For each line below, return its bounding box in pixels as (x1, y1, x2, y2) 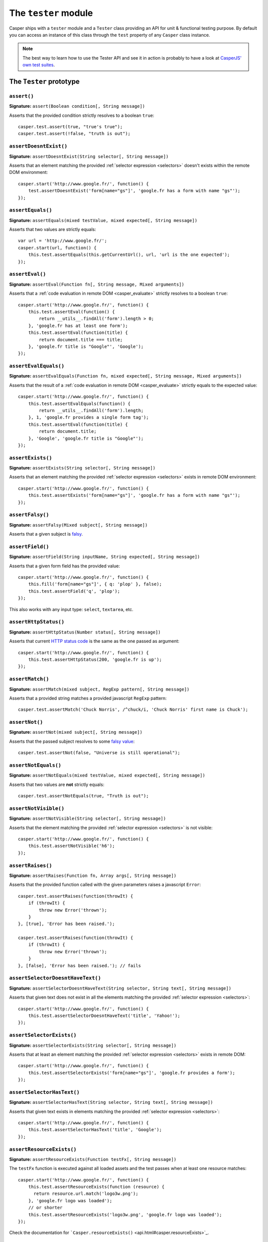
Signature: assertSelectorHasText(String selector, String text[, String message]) (9, 1099, 213, 1105)
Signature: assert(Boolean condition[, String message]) (9, 103, 145, 109)
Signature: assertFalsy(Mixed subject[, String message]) (9, 522, 148, 528)
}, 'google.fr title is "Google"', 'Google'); (28, 343, 144, 349)
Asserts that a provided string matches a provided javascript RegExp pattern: (9, 695, 167, 701)
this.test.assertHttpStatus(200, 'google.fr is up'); (28, 656, 162, 662)
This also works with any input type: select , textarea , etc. (9, 606, 134, 612)
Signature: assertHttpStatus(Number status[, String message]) (9, 629, 161, 635)
